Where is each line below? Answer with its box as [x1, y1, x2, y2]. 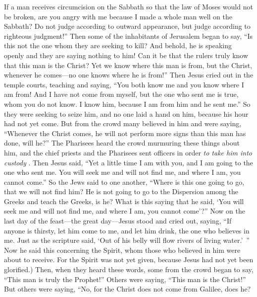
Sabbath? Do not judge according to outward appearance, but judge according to [4, 21, 251, 31]
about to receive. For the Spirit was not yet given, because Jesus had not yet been [4, 254, 254, 265]
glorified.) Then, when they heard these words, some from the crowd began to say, [4, 264, 254, 275]
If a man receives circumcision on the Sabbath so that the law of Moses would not [4, 1, 253, 11]
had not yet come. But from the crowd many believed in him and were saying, [4, 118, 242, 129]
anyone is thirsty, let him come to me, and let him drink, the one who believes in [4, 225, 250, 235]
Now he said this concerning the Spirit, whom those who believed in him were [4, 244, 241, 255]
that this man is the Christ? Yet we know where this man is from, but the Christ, [4, 60, 253, 70]
